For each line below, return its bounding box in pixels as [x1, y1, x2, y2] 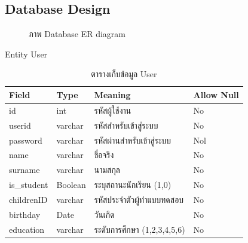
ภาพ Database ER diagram [29, 28, 126, 40]
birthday [9, 208, 41, 220]
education [9, 223, 45, 235]
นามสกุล [94, 163, 120, 176]
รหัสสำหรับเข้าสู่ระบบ [94, 119, 158, 131]
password [9, 133, 42, 146]
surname [9, 163, 40, 176]
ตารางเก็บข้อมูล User [91, 68, 157, 80]
